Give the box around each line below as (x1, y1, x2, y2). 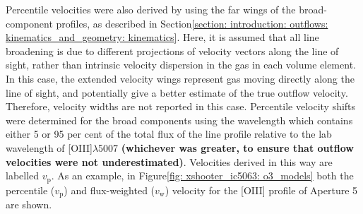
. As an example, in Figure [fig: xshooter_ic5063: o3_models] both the (51, 168, 354, 183)
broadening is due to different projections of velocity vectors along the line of (6, 43, 339, 58)
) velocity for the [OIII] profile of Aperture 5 (165, 182, 358, 197)
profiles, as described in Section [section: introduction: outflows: (56, 16, 328, 30)
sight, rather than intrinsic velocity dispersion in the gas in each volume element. (6, 57, 356, 72)
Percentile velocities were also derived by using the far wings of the (6, 2, 296, 16)
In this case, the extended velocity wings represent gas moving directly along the (6, 71, 355, 85)
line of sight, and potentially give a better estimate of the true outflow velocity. (6, 85, 348, 100)
